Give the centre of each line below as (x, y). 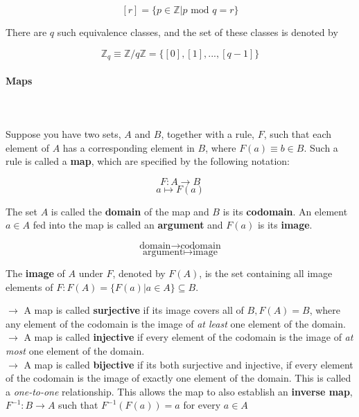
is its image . (285, 225)
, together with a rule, (208, 134)
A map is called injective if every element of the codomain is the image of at (189, 337)
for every (202, 405)
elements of (29, 286)
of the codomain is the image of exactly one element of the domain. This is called (178, 378)
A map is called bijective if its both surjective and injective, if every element (189, 364)
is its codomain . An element (285, 211)
